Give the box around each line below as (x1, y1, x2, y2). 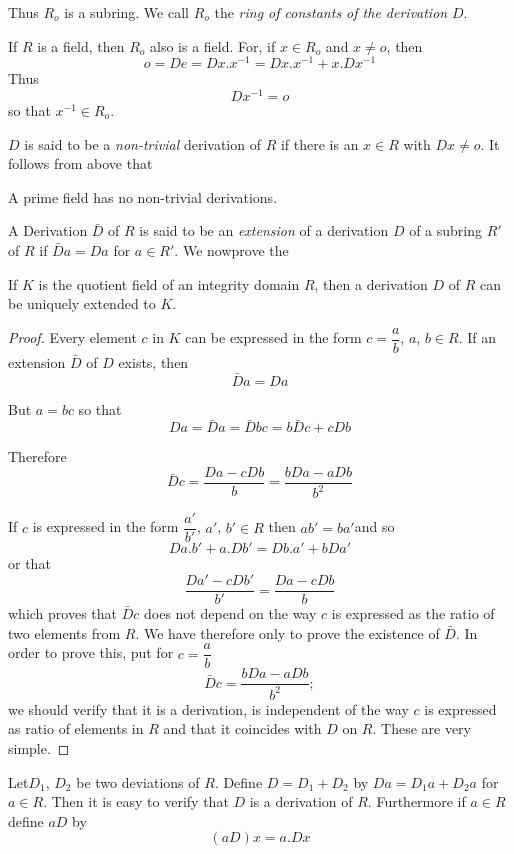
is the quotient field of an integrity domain (38, 273, 300, 294)
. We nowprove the (174, 239, 289, 260)
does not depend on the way (143, 603, 317, 624)
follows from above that (8, 153, 153, 174)
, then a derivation (314, 273, 428, 294)
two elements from (8, 622, 121, 643)
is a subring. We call (64, 2, 189, 22)
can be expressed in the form (185, 327, 362, 348)
